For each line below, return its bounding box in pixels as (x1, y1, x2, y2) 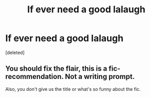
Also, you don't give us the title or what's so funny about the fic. (5, 86, 141, 92)
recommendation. (5, 72, 64, 81)
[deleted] (5, 49, 25, 55)
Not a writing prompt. (65, 72, 135, 81)
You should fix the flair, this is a (5, 64, 107, 73)
